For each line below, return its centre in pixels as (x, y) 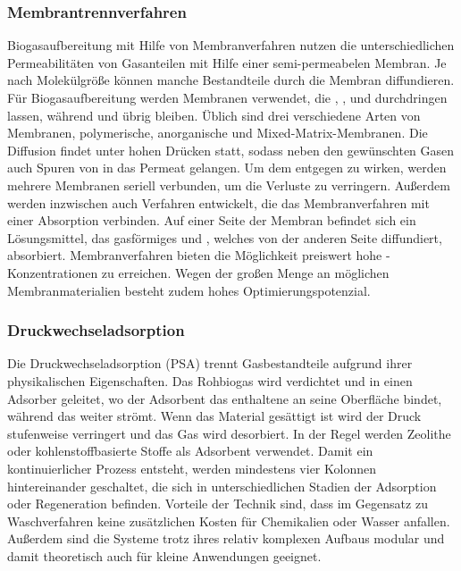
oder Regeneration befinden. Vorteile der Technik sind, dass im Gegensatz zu (218, 504)
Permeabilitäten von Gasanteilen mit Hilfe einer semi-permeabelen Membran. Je (227, 62)
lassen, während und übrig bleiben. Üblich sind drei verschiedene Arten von (214, 115)
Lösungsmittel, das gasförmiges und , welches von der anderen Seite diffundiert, (225, 237)
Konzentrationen (53, 272)
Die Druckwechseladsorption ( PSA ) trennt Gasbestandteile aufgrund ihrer (210, 363)
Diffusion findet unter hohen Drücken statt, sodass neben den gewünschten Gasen (231, 150)
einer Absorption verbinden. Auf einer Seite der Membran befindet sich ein (212, 220)
